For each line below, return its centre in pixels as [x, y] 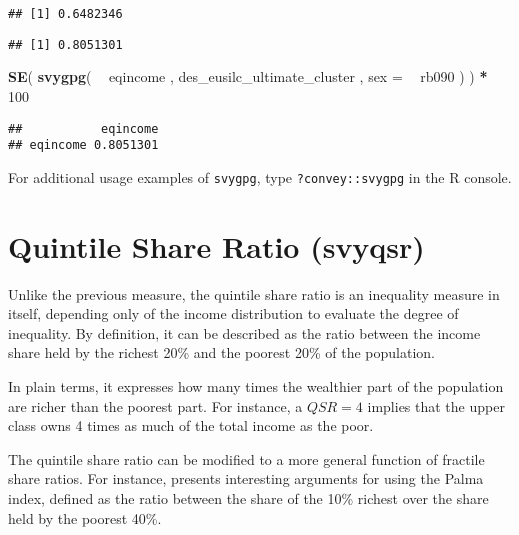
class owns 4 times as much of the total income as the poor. [191, 425]
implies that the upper [436, 405]
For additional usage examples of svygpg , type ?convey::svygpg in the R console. [260, 176]
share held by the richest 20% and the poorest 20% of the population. [221, 352]
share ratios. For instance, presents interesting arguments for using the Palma [246, 478]
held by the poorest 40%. [85, 517]
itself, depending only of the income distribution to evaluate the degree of [233, 313]
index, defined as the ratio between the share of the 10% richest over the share [248, 497]
